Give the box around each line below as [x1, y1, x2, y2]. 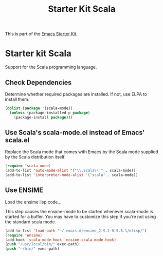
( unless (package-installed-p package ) [9, 110, 91, 115]
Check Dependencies [5, 78, 72, 86]
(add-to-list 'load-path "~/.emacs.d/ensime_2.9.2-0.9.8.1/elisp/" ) [5, 228, 147, 233]
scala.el [5, 136, 30, 144]
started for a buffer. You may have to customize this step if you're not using [5, 214, 156, 219]
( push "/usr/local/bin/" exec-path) [5, 242, 79, 247]
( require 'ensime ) [5, 233, 42, 237]
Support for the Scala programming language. [5, 64, 97, 70]
